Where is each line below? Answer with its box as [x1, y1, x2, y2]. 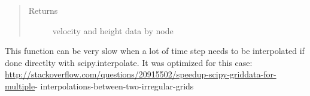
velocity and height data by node [52, 24, 174, 37]
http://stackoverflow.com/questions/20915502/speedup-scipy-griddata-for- [5, 68, 276, 80]
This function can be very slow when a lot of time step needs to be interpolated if [5, 44, 305, 57]
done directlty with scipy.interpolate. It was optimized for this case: [5, 56, 253, 68]
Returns [28, 4, 58, 16]
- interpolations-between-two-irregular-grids [35, 79, 194, 92]
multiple [5, 79, 35, 92]
